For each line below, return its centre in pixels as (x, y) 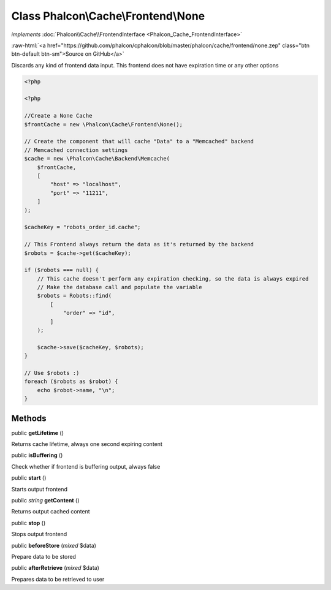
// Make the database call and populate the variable (120, 287)
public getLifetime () (38, 433)
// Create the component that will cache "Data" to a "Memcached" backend (139, 142)
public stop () (29, 523)
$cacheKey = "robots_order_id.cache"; (82, 227)
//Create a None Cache (58, 116)
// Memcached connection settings (76, 150)
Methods (29, 418)
